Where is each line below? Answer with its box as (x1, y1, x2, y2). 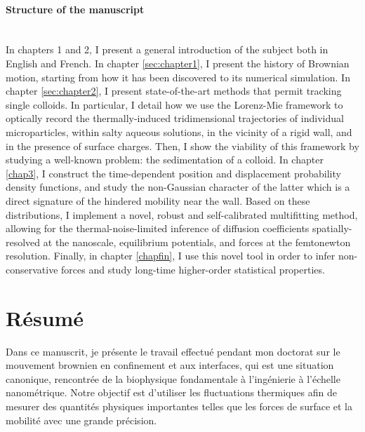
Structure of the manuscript (6, 1, 145, 16)
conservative (6, 262, 58, 276)
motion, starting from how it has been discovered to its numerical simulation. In (6, 69, 350, 84)
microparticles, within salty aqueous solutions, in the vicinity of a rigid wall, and (6, 124, 352, 139)
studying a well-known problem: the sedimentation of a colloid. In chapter (6, 152, 324, 167)
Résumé (6, 303, 84, 332)
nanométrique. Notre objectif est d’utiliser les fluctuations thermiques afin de (6, 385, 337, 400)
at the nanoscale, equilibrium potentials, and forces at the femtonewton (43, 234, 351, 249)
